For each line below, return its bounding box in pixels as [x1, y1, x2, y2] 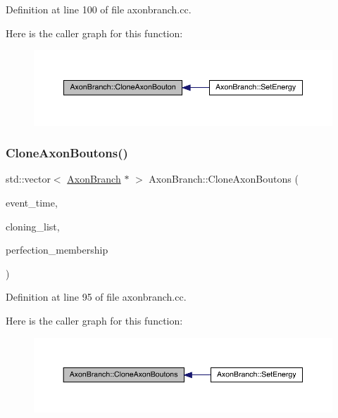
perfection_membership [6, 242, 108, 257]
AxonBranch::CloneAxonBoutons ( [149, 171, 299, 186]
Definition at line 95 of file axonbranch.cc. [6, 289, 187, 304]
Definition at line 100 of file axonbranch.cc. [6, 2, 192, 16]
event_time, [6, 195, 58, 209]
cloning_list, [6, 218, 60, 233]
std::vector [6, 171, 51, 186]
